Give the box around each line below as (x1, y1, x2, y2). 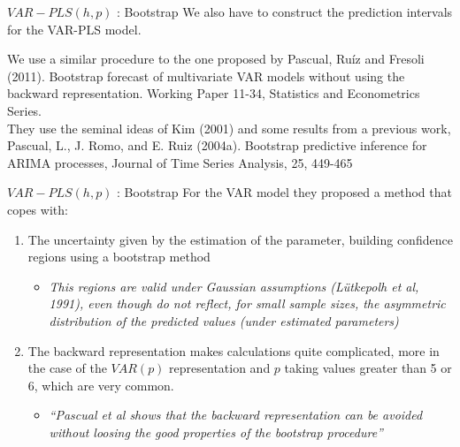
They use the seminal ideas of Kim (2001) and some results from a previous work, (7, 118, 451, 137)
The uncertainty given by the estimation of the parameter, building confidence (27, 230, 453, 248)
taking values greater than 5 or (284, 359, 452, 377)
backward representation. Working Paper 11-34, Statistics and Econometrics (7, 84, 420, 102)
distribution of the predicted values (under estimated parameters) (49, 311, 399, 330)
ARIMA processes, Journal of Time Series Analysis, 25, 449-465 (7, 153, 353, 171)
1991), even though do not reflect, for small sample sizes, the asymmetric (49, 294, 446, 313)
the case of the (27, 359, 107, 377)
